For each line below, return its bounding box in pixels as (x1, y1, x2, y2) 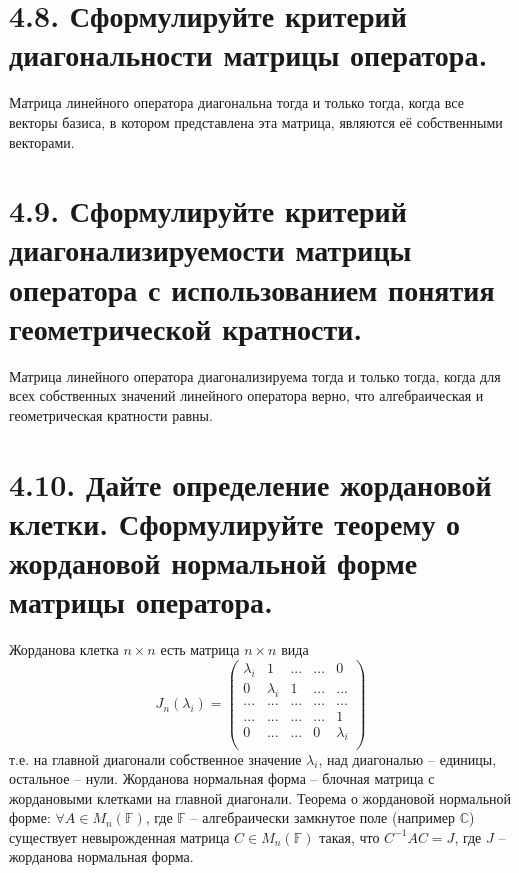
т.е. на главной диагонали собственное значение (9, 748, 302, 769)
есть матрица (160, 639, 240, 660)
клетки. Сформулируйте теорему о (9, 502, 461, 543)
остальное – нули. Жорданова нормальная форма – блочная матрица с (9, 768, 435, 789)
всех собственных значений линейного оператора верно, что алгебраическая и (9, 385, 484, 406)
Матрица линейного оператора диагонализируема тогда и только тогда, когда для (9, 365, 501, 386)
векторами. (9, 131, 75, 152)
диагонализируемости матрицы (9, 229, 412, 270)
